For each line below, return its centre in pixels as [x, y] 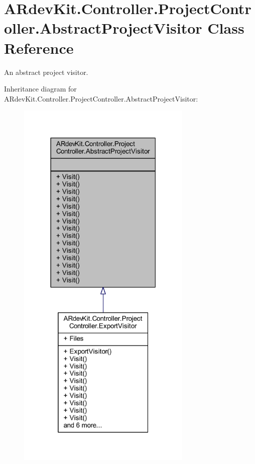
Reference [39, 48]
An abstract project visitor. [46, 72]
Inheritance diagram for [40, 89]
